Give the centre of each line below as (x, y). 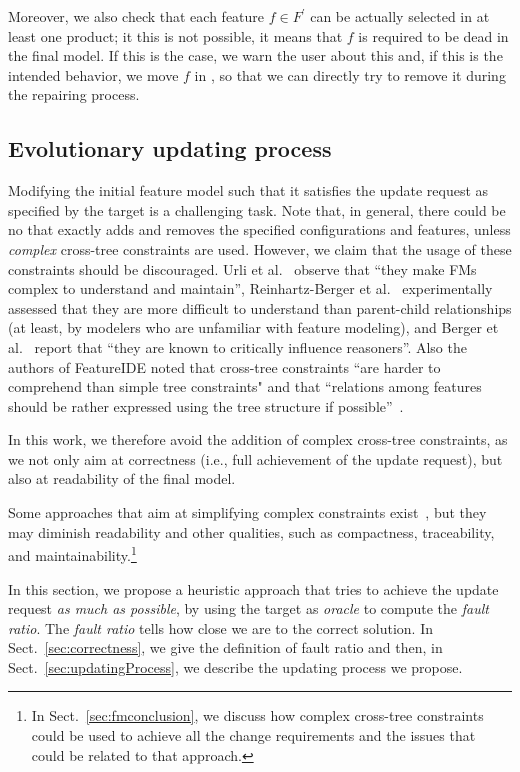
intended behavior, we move (93, 74)
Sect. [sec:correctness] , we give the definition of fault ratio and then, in (225, 647)
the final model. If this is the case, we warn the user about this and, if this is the (255, 55)
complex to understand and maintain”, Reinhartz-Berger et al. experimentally (250, 288)
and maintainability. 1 (72, 553)
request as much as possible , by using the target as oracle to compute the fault (248, 608)
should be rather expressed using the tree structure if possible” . (206, 405)
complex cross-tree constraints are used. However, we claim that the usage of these (260, 248)
